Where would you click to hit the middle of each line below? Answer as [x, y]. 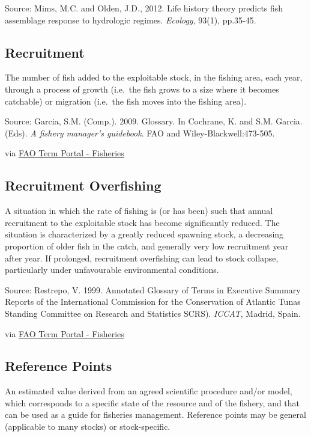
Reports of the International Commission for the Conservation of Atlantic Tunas [153, 301]
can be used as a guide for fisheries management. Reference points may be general [155, 414]
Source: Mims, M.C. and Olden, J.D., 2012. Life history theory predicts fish [144, 8]
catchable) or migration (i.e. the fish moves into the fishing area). [126, 101]
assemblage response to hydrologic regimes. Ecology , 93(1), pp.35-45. [131, 20]
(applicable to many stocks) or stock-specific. [88, 426]
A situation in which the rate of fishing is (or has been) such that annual [139, 211]
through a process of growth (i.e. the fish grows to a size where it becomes [142, 89]
